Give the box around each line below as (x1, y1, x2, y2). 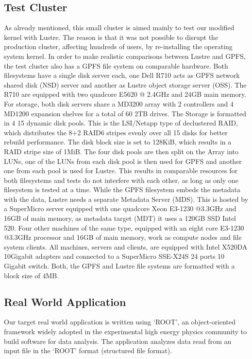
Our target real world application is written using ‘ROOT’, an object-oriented (4, 317, 236, 327)
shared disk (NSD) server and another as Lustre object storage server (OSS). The (4, 79, 247, 90)
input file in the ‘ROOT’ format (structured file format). (4, 345, 172, 356)
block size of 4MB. (4, 270, 59, 280)
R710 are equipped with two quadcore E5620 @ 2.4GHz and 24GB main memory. (4, 89, 247, 99)
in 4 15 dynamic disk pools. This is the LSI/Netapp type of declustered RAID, (4, 118, 238, 128)
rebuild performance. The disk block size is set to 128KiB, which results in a (4, 137, 232, 147)
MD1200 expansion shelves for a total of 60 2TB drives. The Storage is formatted (4, 108, 247, 118)
